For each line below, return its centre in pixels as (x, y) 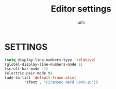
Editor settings (81, 9)
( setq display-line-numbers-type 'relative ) (50, 60)
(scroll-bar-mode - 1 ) (26, 69)
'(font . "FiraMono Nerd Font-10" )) (61, 82)
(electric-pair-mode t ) (29, 74)
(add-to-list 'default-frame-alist (41, 78)
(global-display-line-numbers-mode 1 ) (44, 64)
